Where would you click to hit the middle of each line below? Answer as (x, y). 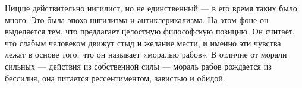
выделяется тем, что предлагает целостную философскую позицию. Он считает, (150, 31)
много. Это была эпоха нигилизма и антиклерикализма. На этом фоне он (137, 19)
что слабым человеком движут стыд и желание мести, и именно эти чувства (143, 43)
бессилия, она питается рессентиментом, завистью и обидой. (115, 78)
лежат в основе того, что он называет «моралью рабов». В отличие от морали (146, 54)
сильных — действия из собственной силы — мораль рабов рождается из (138, 66)
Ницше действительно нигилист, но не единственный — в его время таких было (151, 8)
